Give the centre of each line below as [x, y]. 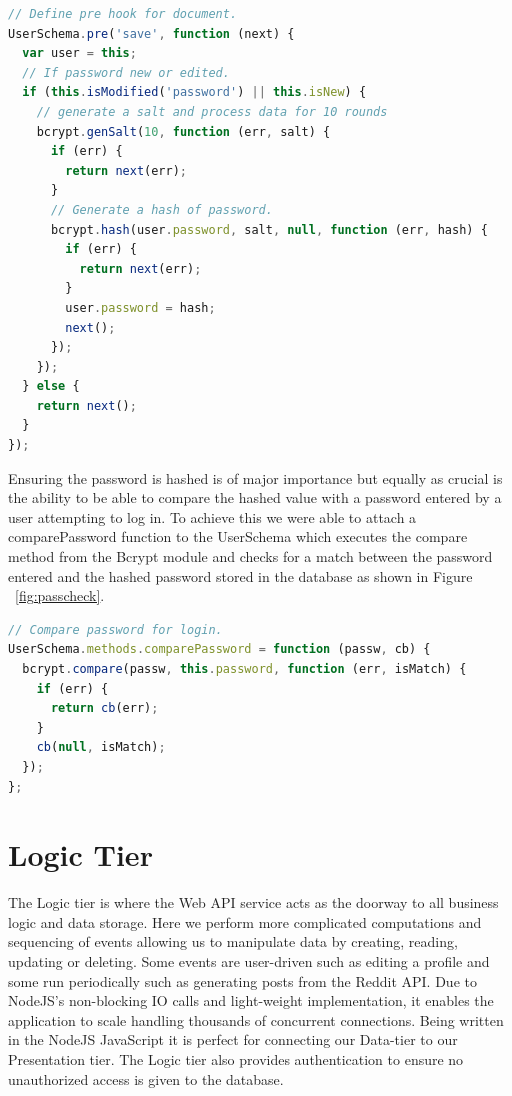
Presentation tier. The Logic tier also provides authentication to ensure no [236, 1059]
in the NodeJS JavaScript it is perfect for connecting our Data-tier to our [233, 1039]
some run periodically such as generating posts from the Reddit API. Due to [242, 980]
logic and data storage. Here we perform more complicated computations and [245, 921]
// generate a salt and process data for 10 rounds [212, 111]
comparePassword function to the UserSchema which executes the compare [238, 536]
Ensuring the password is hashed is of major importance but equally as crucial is [255, 477]
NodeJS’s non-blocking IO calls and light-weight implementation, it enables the [251, 1000]
